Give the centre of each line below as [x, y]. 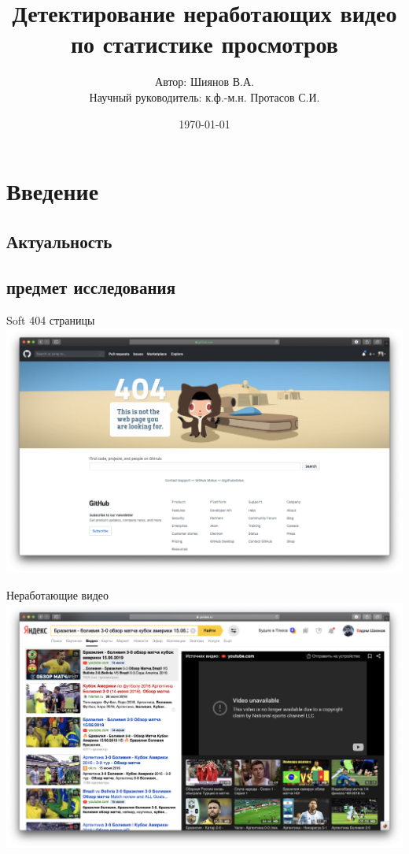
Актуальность [59, 241]
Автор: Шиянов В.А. [204, 82]
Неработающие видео [58, 595]
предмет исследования [91, 287]
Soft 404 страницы [51, 320]
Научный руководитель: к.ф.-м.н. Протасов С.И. [204, 97]
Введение [53, 191]
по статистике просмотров [204, 44]
